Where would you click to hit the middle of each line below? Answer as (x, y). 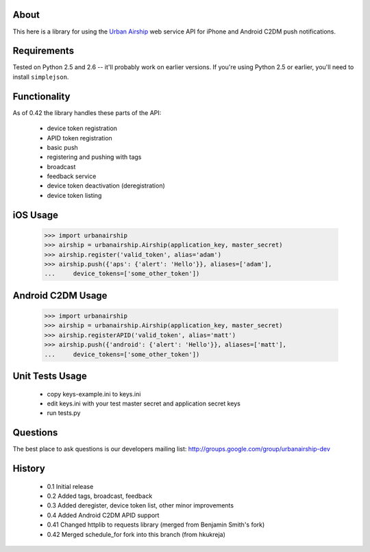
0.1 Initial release (70, 486)
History (29, 469)
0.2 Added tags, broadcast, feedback (100, 496)
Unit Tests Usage (50, 376)
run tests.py (64, 413)
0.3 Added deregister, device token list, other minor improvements (140, 505)
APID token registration (79, 138)
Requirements (44, 51)
